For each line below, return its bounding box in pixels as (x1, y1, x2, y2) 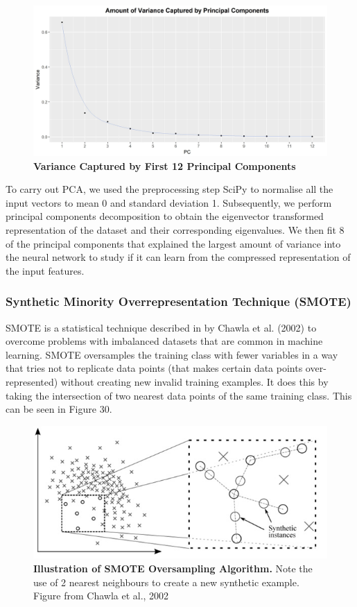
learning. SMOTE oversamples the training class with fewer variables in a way (6, 347, 338, 361)
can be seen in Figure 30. (6, 402, 112, 416)
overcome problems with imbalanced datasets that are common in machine (6, 334, 323, 348)
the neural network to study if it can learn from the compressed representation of (6, 250, 351, 264)
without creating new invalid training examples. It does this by (60, 374, 329, 388)
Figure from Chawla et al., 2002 (33, 588, 169, 603)
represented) (6, 374, 58, 388)
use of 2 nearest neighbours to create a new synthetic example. (33, 574, 299, 589)
